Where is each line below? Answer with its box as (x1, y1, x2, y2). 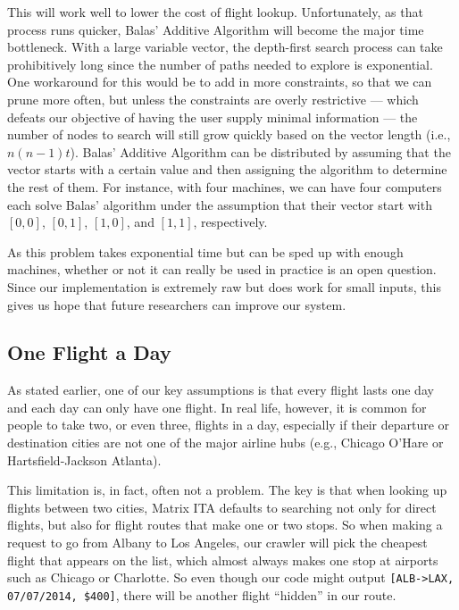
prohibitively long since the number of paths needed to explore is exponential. (7, 54, 433, 73)
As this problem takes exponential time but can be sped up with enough (7, 242, 404, 261)
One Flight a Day (7, 338, 171, 366)
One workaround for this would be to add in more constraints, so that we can (7, 72, 432, 91)
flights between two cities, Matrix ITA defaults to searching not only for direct (7, 497, 437, 516)
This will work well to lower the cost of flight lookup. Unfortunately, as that (7, 3, 423, 21)
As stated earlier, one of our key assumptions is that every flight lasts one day (7, 380, 434, 399)
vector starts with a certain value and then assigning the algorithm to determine (7, 160, 447, 179)
